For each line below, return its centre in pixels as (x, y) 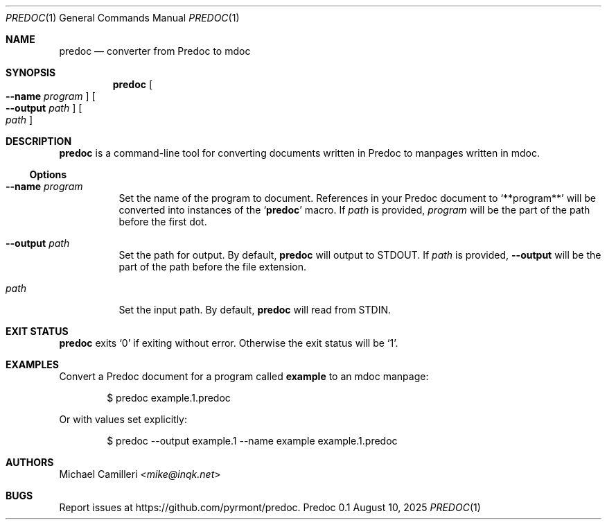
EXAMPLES (32, 364)
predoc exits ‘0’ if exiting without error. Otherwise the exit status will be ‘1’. (229, 343)
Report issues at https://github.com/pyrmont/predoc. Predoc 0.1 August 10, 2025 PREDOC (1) (270, 507)
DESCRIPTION (39, 141)
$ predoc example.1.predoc (169, 398)
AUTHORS (30, 462)
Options (48, 174)
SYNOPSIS (31, 72)
